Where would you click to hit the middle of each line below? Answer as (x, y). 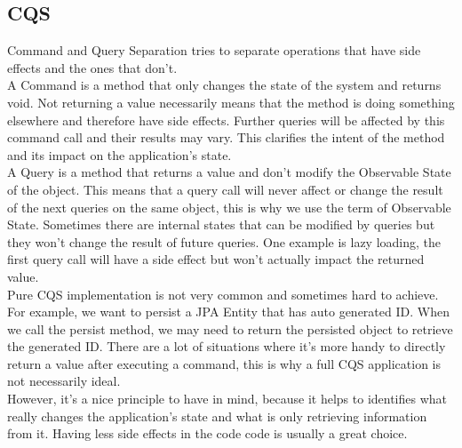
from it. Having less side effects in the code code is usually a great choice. (207, 433)
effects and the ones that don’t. (92, 67)
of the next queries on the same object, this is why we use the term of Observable (229, 207)
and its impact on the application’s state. (119, 154)
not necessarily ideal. (64, 381)
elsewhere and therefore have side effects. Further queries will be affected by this (226, 120)
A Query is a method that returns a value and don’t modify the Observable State (229, 172)
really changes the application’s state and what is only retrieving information (217, 416)
